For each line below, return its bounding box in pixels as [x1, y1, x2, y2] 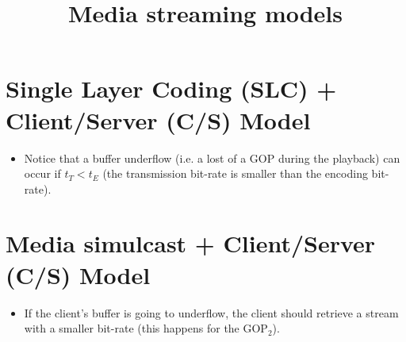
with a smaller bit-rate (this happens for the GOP [24, 320, 268, 336]
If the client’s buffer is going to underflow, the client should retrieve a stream [24, 304, 399, 321]
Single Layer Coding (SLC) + [6, 72, 337, 105]
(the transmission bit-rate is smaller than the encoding [102, 165, 368, 182]
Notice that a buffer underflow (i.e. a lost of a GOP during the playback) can [24, 149, 400, 166]
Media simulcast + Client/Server [6, 227, 376, 259]
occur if [24, 165, 61, 182]
